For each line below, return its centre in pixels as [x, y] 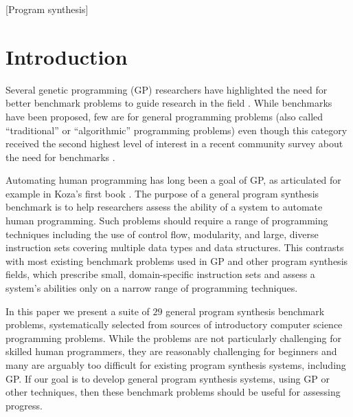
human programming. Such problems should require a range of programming [167, 221]
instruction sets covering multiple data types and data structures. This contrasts [175, 247]
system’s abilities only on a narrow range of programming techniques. [152, 288]
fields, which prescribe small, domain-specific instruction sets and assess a [160, 274]
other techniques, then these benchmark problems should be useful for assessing [173, 392]
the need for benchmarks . [60, 157]
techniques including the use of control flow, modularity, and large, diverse [162, 234]
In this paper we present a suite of [78, 311]
